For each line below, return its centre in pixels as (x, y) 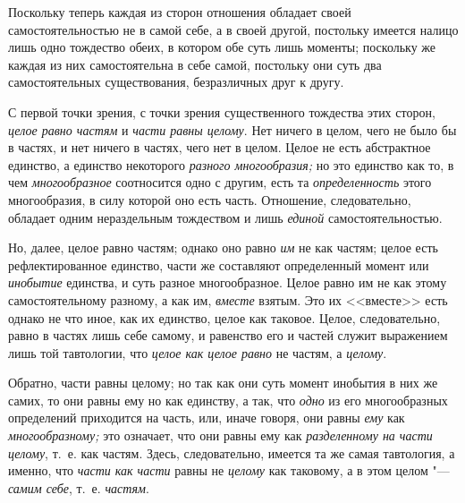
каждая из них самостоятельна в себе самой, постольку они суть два (195, 64)
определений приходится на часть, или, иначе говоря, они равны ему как (207, 418)
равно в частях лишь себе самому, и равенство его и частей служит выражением (228, 335)
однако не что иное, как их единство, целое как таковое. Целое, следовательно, (224, 317)
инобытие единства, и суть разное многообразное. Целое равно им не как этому (228, 282)
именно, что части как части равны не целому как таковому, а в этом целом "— (229, 470)
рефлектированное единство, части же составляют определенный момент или (219, 264)
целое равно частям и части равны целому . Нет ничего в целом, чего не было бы (232, 129)
